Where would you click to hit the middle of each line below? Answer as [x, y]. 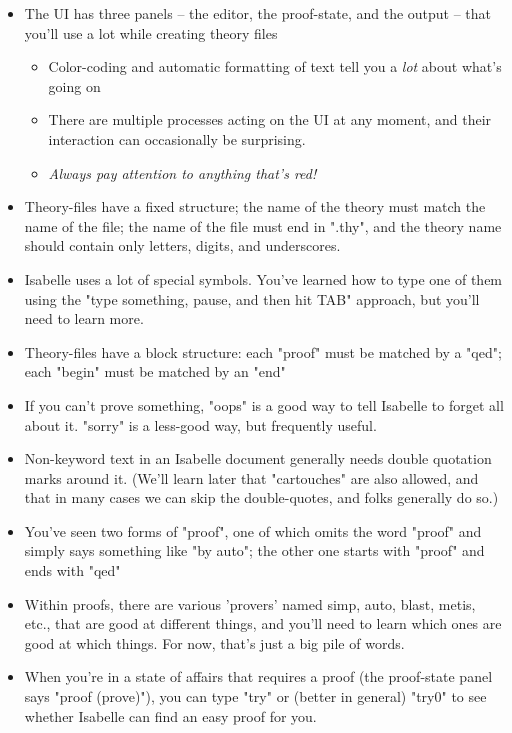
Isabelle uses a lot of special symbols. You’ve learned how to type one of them [263, 278]
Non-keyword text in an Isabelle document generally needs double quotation [258, 458]
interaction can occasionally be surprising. [177, 138]
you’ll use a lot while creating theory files [151, 32]
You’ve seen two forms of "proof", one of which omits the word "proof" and [253, 530]
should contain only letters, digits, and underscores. [182, 245]
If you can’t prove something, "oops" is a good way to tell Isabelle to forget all [264, 404]
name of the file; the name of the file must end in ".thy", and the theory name [263, 225]
